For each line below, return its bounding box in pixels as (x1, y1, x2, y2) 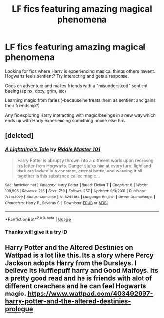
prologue (5, 305, 33, 313)
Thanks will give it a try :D (5, 228, 67, 235)
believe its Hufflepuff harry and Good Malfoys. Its (5, 267, 159, 275)
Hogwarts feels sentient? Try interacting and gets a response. (5, 73, 129, 79)
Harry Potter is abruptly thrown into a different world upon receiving (17, 157, 154, 163)
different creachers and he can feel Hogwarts (5, 282, 146, 290)
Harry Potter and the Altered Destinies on (5, 244, 133, 252)
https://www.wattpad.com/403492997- (27, 290, 154, 298)
